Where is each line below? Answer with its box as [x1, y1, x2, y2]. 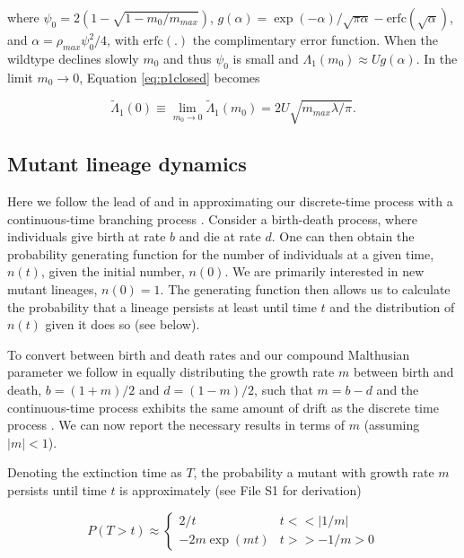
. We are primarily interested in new [224, 262, 425, 281]
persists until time [7, 480, 107, 499]
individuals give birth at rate [7, 227, 166, 246]
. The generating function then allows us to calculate [160, 279, 451, 298]
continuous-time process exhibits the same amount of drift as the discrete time [7, 397, 439, 416]
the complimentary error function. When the [192, 31, 439, 48]
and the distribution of [329, 297, 455, 316]
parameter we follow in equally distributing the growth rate [7, 362, 335, 381]
